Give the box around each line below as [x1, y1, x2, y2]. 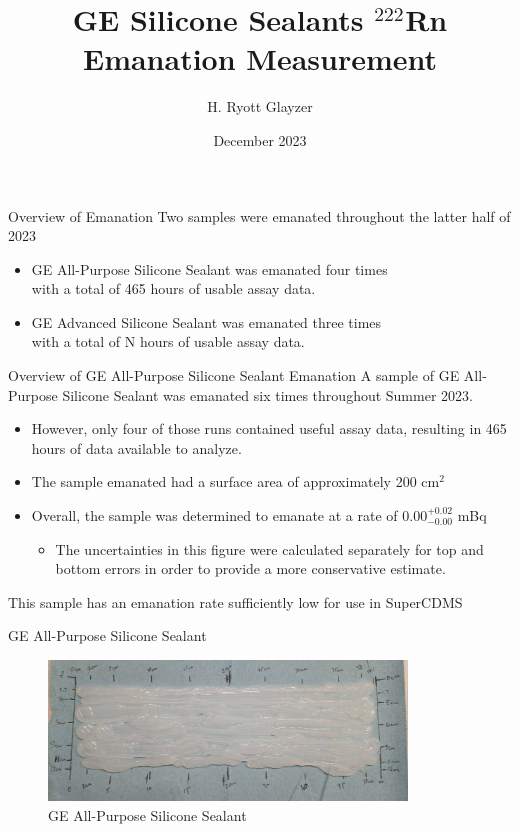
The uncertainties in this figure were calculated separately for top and [55, 538, 484, 559]
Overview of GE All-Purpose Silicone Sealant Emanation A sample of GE [8, 365, 460, 386]
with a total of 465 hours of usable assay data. [31, 278, 316, 299]
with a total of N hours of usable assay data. [31, 331, 305, 352]
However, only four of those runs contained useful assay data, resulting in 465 [31, 418, 507, 439]
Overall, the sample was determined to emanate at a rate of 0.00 [31, 505, 428, 526]
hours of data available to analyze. [31, 437, 242, 458]
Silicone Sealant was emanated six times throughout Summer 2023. [62, 384, 473, 405]
